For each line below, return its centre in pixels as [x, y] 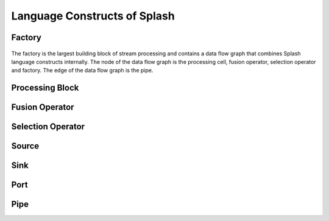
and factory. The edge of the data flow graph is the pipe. [82, 71]
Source [25, 146]
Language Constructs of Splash [93, 16]
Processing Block [45, 88]
